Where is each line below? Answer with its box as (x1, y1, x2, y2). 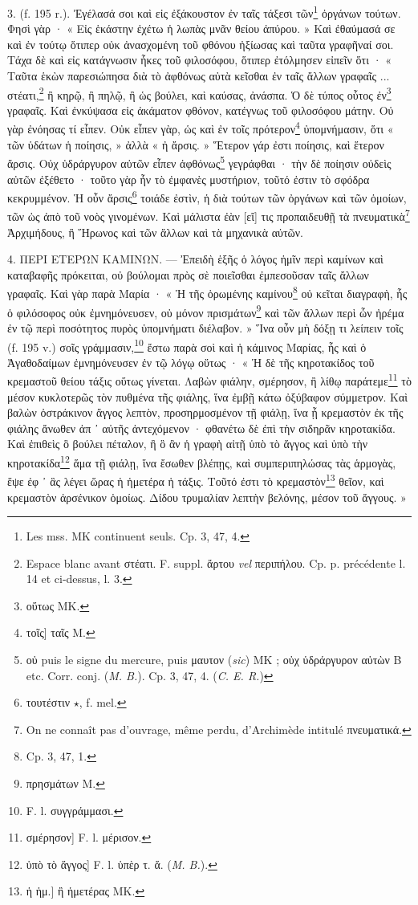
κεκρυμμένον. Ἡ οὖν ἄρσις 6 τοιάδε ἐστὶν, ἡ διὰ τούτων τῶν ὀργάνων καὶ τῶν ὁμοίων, (7, 187, 407, 206)
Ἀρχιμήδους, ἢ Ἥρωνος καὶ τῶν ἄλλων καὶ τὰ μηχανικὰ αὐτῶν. (7, 223, 303, 240)
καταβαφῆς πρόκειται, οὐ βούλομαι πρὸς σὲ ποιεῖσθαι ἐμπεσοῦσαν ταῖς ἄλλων (7, 266, 369, 283)
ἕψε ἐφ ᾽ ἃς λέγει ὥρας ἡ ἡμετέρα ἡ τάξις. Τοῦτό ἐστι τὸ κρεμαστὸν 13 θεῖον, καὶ (7, 471, 384, 489)
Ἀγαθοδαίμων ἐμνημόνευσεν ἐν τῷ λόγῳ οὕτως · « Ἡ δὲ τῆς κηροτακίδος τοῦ (7, 353, 375, 370)
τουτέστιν (26, 694, 71, 711)
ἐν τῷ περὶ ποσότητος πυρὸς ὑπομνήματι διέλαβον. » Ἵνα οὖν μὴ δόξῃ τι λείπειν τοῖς (7, 319, 404, 336)
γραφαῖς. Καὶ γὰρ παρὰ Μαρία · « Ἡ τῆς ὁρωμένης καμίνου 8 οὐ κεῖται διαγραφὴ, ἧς (7, 283, 408, 302)
